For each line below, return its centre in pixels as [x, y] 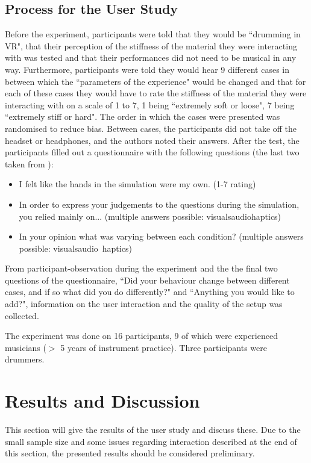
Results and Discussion [102, 401]
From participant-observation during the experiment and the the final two [141, 268]
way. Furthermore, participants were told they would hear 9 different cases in [147, 69]
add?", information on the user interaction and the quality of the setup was [144, 304]
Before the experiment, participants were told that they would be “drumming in [153, 34]
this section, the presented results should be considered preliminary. [130, 453]
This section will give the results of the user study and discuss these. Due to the [153, 430]
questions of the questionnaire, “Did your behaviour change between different [147, 280]
